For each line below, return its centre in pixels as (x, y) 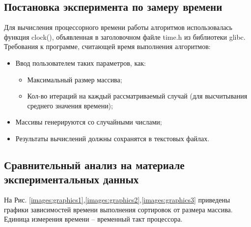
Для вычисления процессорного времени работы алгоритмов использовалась (118, 27)
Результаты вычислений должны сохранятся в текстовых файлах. (112, 138)
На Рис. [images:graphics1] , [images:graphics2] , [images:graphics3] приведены (117, 200)
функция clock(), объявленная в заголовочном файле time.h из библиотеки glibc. (125, 37)
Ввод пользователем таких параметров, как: (81, 63)
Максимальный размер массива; (75, 79)
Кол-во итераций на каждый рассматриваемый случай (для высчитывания (137, 96)
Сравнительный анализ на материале (94, 164)
